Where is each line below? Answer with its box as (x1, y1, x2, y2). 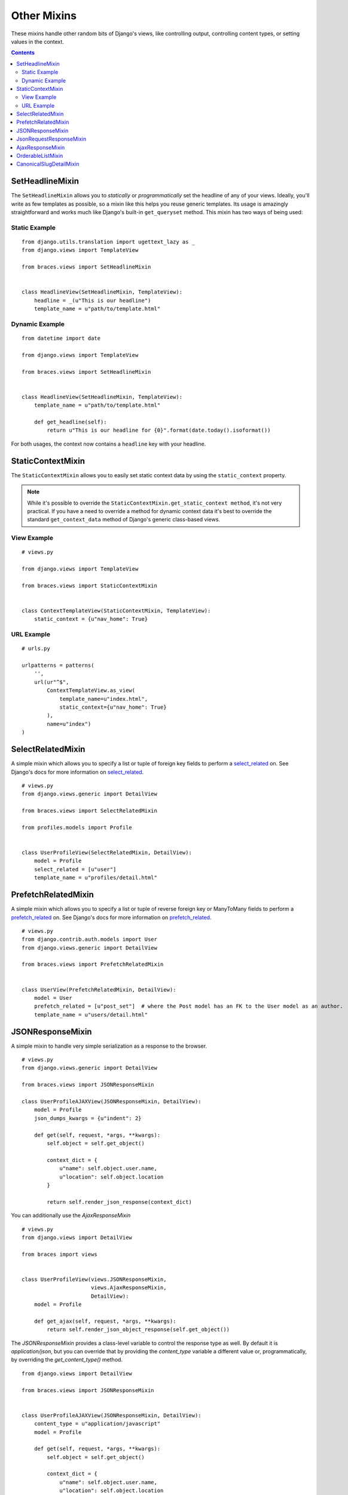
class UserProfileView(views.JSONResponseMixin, (22, 1276, 167, 1283)
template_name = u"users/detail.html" (33, 1011, 148, 1018)
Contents (11, 49, 35, 56)
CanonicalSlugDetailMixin (16, 160, 80, 167)
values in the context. (11, 38, 64, 45)
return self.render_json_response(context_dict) (47, 1198, 193, 1205)
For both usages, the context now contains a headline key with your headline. (11, 440, 206, 447)
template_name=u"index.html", (59, 695, 148, 702)
